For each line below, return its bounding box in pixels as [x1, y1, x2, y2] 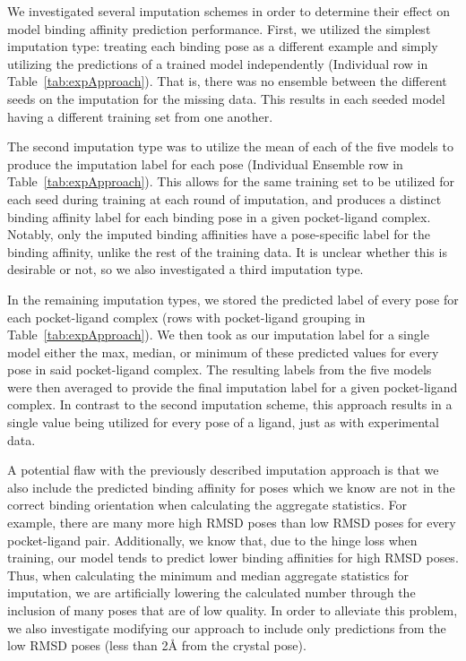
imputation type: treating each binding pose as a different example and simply [7, 37, 438, 56]
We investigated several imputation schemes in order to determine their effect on [7, 2, 450, 20]
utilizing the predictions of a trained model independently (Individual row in [7, 54, 428, 73]
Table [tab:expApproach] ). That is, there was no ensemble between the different [7, 72, 447, 90]
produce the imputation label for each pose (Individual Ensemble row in [7, 154, 403, 173]
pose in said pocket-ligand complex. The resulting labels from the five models [7, 360, 432, 379]
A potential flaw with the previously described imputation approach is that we [7, 460, 439, 479]
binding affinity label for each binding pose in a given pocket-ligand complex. [7, 207, 431, 226]
